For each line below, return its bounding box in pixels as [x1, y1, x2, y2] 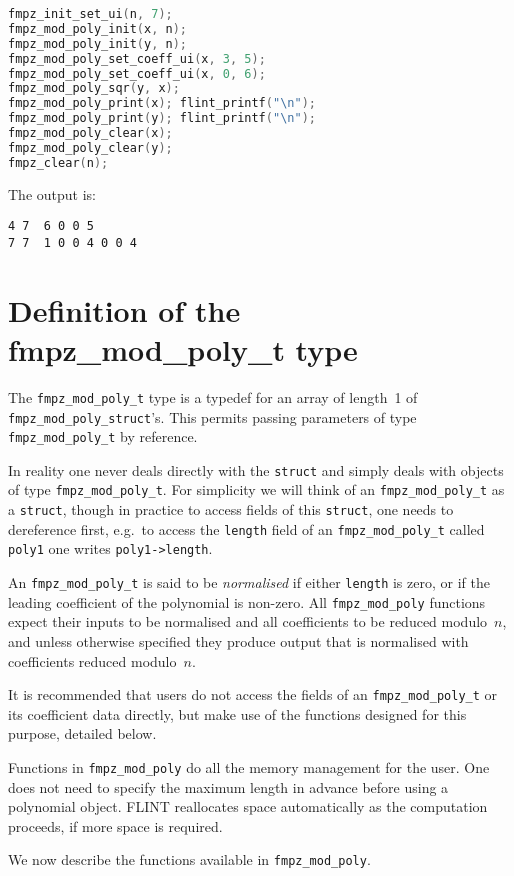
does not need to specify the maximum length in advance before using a [8, 776, 449, 797]
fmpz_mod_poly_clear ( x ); [8, 126, 173, 140]
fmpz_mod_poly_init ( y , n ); [8, 36, 188, 51]
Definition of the [8, 289, 241, 330]
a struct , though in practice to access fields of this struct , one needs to [8, 499, 454, 520]
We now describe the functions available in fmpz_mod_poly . [8, 849, 371, 870]
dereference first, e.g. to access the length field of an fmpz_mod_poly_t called [8, 518, 485, 539]
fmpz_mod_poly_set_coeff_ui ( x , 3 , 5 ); [8, 51, 266, 66]
